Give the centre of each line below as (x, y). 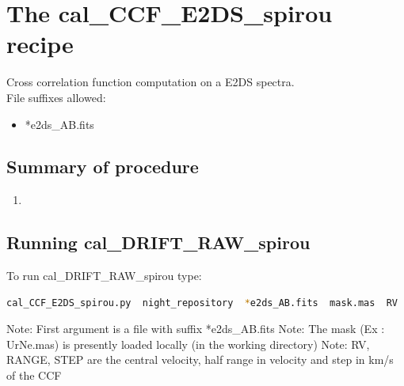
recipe (40, 44)
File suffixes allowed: (56, 97)
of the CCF (34, 375)
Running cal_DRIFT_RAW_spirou (158, 242)
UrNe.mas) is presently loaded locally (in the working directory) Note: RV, (188, 344)
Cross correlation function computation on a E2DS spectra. (151, 82)
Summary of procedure (103, 167)
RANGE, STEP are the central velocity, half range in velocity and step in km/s (200, 360)
